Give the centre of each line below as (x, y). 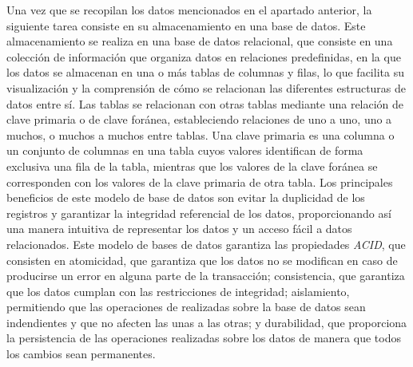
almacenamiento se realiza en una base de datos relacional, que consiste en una (200, 41)
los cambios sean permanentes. (81, 354)
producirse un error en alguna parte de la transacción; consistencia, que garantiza (206, 276)
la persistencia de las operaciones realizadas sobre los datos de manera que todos (204, 338)
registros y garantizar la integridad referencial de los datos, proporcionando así (199, 213)
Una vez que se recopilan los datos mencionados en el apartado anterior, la (189, 10)
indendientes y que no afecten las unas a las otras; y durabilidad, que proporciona (207, 322)
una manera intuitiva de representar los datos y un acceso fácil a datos (179, 229)
